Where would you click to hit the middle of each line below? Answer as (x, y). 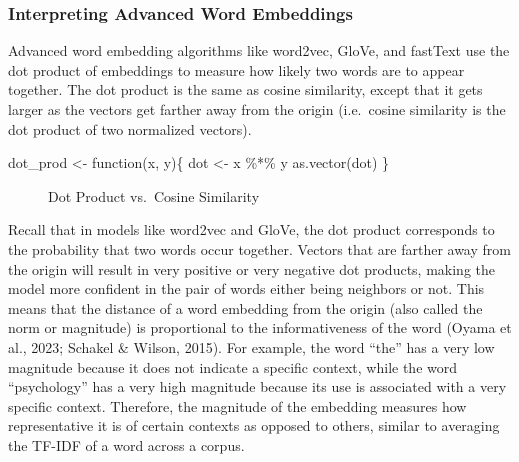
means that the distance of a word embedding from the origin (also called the (245, 307)
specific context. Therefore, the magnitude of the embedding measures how (237, 405)
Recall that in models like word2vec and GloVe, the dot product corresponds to (251, 229)
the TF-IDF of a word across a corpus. (126, 444)
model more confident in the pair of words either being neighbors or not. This (246, 288)
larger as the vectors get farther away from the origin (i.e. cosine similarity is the (257, 109)
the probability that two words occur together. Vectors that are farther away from (259, 248)
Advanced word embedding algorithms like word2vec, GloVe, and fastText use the (259, 50)
